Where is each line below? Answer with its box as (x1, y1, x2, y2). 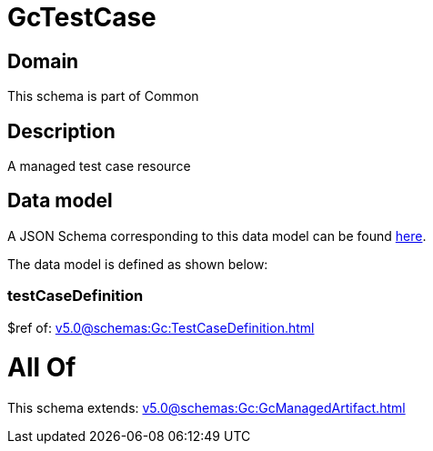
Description (7, 119, 116, 143)
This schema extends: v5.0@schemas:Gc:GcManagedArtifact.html (7, 400, 406, 416)
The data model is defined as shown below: (7, 256, 268, 272)
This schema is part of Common (7, 88, 199, 105)
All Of (7, 352, 76, 384)
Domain (7, 49, 79, 73)
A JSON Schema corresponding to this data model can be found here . (7, 227, 427, 244)
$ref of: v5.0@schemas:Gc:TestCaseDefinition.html (7, 319, 315, 336)
